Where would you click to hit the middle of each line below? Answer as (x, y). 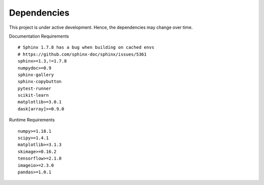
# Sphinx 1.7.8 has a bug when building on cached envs (86, 47)
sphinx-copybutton (40, 82)
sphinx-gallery (36, 75)
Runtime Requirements (32, 120)
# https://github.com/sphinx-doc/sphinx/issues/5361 (82, 54)
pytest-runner (34, 88)
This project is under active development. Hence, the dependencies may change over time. (101, 27)
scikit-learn (33, 95)
